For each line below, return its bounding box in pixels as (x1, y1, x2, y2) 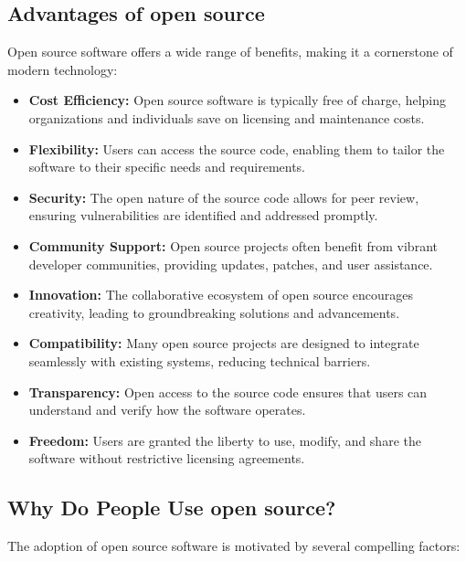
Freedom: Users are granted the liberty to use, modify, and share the (28, 430, 421, 450)
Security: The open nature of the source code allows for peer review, (28, 187, 419, 206)
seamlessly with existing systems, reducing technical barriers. (28, 351, 371, 370)
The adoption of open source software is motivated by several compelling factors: (7, 536, 461, 556)
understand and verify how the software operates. (28, 400, 306, 419)
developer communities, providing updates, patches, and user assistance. (28, 254, 433, 273)
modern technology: (7, 59, 118, 79)
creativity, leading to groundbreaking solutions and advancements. (28, 302, 400, 322)
